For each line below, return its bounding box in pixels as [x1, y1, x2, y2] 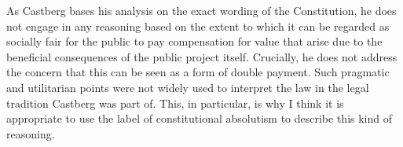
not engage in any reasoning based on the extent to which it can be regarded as [6, 17, 390, 34]
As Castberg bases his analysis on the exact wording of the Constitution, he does [6, 2, 397, 18]
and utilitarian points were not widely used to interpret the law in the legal [6, 79, 369, 95]
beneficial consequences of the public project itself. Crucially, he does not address [6, 48, 398, 64]
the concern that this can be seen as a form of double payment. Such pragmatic [6, 64, 390, 80]
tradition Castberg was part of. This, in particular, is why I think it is [6, 94, 344, 111]
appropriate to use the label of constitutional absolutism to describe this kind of [6, 110, 393, 127]
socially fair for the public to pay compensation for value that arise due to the [6, 33, 383, 50]
